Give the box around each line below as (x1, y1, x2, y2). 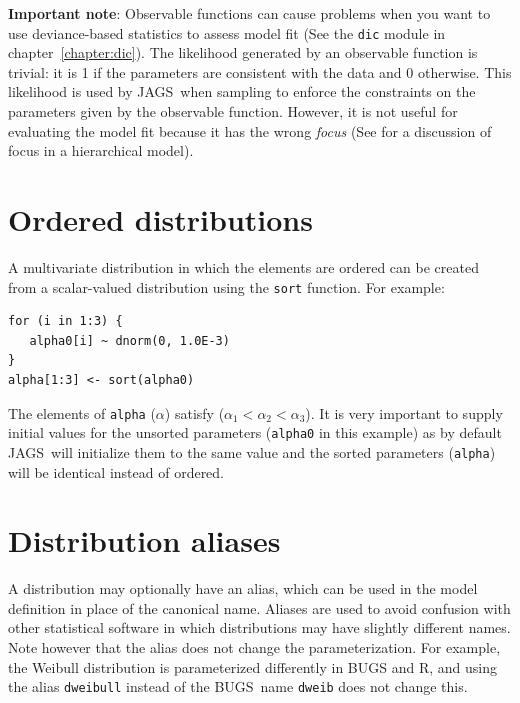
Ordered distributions (8, 199, 313, 239)
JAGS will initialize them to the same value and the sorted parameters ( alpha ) (8, 441, 496, 462)
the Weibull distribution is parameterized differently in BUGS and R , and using (8, 656, 498, 677)
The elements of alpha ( (8, 402, 156, 423)
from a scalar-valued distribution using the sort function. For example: (8, 276, 445, 297)
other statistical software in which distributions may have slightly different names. (8, 617, 511, 638)
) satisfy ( (164, 402, 225, 423)
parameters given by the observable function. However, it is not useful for (8, 101, 458, 122)
